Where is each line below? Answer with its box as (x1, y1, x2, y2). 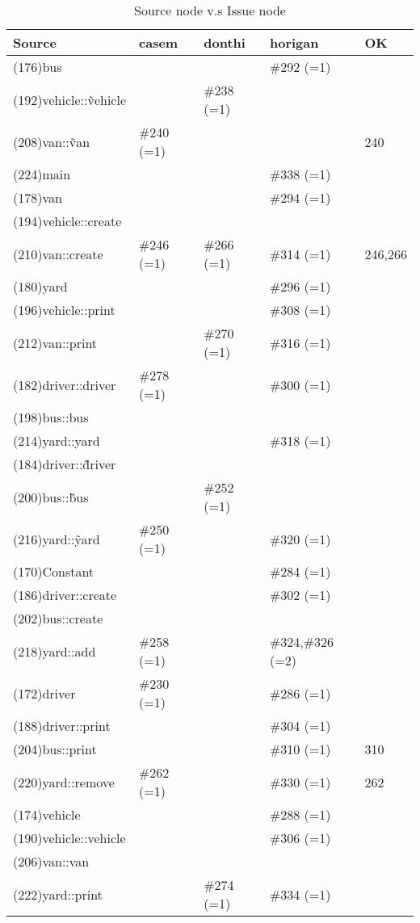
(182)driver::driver (13, 375, 116, 394)
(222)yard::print (13, 884, 103, 904)
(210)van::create (13, 244, 103, 263)
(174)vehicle (13, 805, 81, 824)
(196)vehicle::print (13, 300, 115, 319)
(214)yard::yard (13, 431, 100, 450)
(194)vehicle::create (13, 212, 122, 230)
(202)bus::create (13, 609, 103, 627)
